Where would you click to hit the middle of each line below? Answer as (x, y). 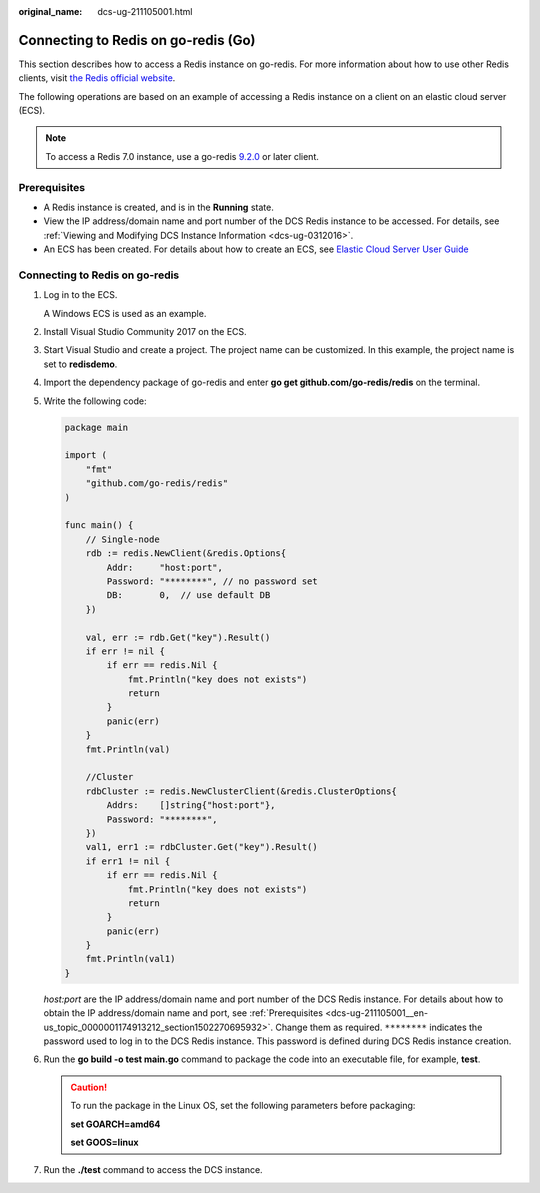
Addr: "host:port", (165, 567)
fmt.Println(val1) (130, 959)
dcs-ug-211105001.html (145, 11)
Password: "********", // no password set (212, 581)
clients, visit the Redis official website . (97, 78)
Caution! (89, 1087)
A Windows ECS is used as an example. (125, 313)
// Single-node (122, 539)
